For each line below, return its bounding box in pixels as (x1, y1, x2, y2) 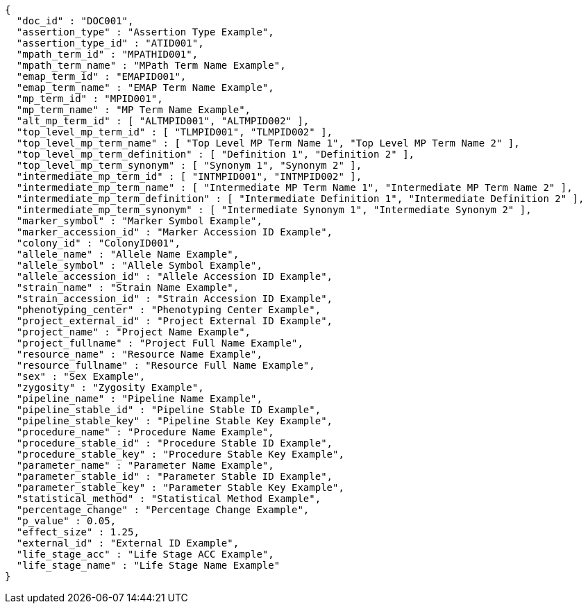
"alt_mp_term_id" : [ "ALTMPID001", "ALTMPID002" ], (16, 115, 310, 126)
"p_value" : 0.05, (16, 515, 117, 526)
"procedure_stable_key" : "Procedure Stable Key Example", (16, 449, 344, 460)
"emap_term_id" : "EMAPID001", (16, 71, 187, 82)
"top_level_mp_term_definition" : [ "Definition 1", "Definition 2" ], (16, 149, 415, 160)
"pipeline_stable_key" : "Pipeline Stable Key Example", (16, 415, 333, 426)
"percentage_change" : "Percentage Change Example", (16, 504, 310, 515)
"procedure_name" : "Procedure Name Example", (16, 426, 274, 437)
